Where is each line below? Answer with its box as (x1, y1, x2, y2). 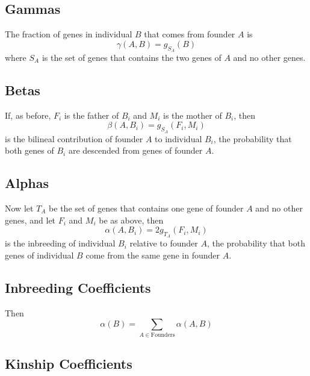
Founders (150, 331, 175, 338)
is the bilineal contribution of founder (5, 132, 143, 145)
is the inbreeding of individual (5, 237, 116, 249)
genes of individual (5, 248, 74, 261)
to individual (155, 132, 202, 145)
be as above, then (99, 213, 164, 226)
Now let (5, 201, 34, 214)
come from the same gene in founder (85, 248, 220, 261)
